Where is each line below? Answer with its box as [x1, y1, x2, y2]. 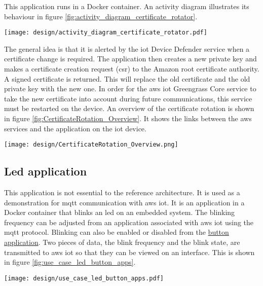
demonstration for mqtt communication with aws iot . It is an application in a [4, 197, 245, 207]
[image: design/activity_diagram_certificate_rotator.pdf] [4, 29, 207, 37]
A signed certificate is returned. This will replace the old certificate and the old [4, 73, 250, 84]
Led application [4, 163, 87, 179]
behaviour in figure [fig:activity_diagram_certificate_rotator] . [4, 11, 198, 21]
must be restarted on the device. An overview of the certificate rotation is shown [4, 103, 254, 114]
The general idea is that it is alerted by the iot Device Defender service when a [4, 43, 250, 54]
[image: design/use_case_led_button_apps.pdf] [4, 274, 164, 282]
